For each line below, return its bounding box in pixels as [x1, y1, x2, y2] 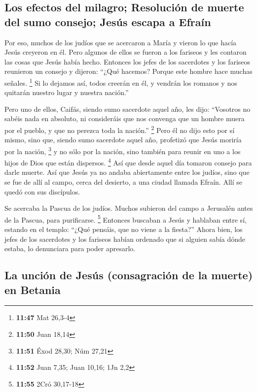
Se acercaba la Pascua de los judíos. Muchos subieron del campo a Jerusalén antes [4, 203, 253, 213]
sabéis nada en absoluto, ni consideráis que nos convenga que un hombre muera [4, 113, 245, 124]
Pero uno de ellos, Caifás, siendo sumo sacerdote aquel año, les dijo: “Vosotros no [4, 103, 251, 114]
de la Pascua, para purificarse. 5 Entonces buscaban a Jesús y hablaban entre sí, [4, 213, 247, 225]
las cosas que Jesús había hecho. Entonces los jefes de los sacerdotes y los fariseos [4, 56, 251, 66]
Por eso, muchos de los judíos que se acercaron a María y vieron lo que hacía [4, 37, 237, 47]
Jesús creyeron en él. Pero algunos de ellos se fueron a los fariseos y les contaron [4, 47, 247, 57]
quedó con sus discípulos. [4, 186, 80, 196]
